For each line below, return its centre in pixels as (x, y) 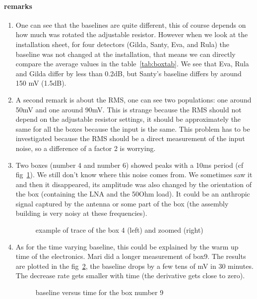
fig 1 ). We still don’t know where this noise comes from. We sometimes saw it (134, 174)
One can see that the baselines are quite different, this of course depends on (131, 25)
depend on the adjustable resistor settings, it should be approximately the (128, 119)
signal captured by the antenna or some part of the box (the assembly (122, 203)
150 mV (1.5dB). (41, 83)
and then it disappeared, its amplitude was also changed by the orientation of (134, 184)
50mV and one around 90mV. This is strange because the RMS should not (128, 109)
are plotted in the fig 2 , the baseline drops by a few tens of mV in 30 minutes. (134, 266)
